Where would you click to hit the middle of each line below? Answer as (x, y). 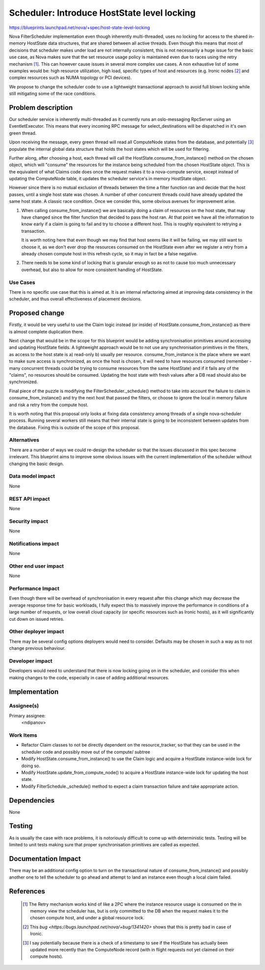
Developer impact (31, 661)
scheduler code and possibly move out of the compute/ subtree (86, 752)
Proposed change (37, 313)
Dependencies (32, 800)
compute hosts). (47, 956)
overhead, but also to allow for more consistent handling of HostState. (92, 270)
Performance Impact (34, 588)
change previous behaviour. (37, 648)
